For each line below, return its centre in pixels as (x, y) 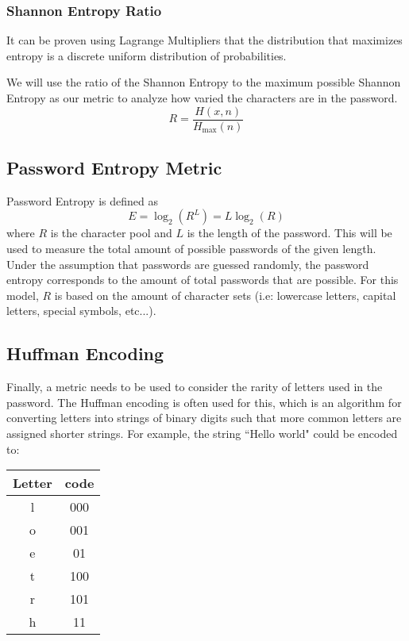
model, (23, 295)
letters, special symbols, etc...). (81, 311)
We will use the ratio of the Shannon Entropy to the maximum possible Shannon (204, 82)
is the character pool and (111, 233)
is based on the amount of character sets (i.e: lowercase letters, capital (225, 295)
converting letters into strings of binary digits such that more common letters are (204, 418)
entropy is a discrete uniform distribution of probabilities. (147, 55)
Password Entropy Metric (114, 168)
